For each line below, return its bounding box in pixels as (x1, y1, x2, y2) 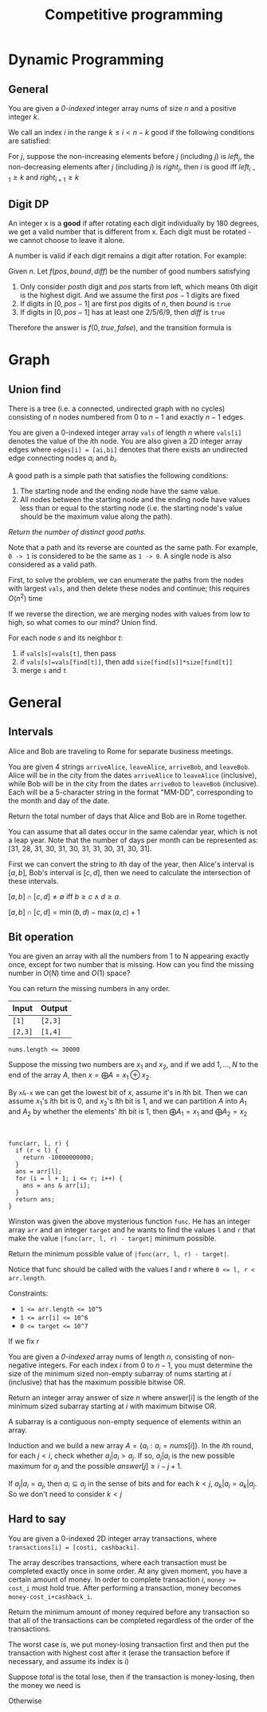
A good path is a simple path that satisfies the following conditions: (8, 471, 229, 480)
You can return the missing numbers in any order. (8, 984, 171, 993)
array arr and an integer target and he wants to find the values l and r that (8, 1224, 256, 1234)
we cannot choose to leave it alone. (8, 236, 125, 245)
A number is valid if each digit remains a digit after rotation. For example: (8, 251, 247, 261)
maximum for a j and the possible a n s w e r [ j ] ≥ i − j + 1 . (8, 1461, 183, 1473)
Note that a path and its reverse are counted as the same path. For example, (8, 543, 258, 552)
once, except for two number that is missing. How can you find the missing (8, 960, 254, 969)
